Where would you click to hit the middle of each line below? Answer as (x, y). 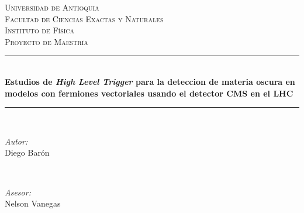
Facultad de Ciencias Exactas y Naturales (84, 18)
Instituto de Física (40, 30)
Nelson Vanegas (33, 203)
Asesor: (18, 192)
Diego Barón (27, 152)
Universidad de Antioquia (52, 7)
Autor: (16, 141)
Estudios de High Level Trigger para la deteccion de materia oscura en (150, 81)
